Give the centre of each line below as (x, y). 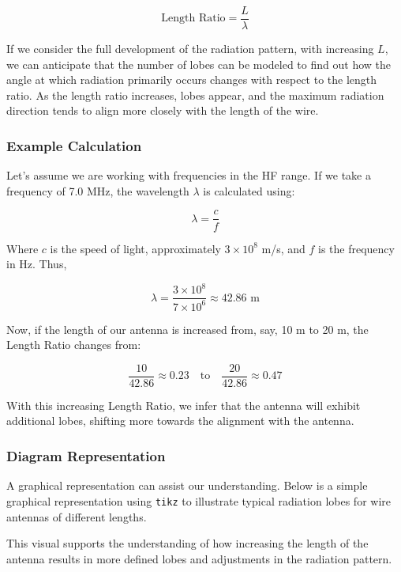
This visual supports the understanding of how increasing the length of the (187, 543)
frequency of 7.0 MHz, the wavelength (98, 190)
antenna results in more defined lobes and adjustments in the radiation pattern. (199, 558)
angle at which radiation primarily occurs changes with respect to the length (192, 80)
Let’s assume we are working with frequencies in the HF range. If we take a (189, 175)
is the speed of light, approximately (135, 248)
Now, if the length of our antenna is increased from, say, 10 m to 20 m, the (187, 329)
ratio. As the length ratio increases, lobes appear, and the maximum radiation (195, 95)
